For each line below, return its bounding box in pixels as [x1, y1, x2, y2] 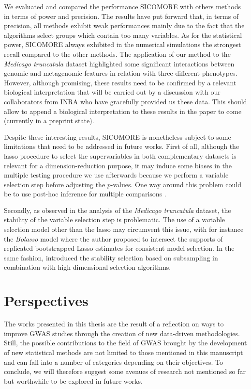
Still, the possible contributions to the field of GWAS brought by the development [4, 338, 247, 348]
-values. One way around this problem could [110, 179, 241, 189]
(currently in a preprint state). [4, 115, 94, 126]
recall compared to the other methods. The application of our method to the [4, 49, 231, 59]
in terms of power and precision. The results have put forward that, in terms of [4, 11, 239, 21]
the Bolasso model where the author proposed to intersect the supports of [4, 233, 223, 243]
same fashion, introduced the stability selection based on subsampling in [4, 252, 218, 262]
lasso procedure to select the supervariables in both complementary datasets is [4, 150, 236, 161]
